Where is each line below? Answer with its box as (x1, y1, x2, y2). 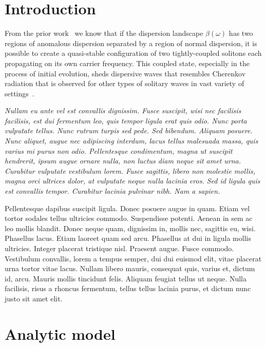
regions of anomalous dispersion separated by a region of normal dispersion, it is (5, 37, 257, 48)
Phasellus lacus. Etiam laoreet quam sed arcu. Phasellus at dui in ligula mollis (5, 233, 251, 243)
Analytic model (5, 323, 116, 344)
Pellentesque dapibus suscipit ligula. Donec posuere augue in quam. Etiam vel (5, 202, 250, 213)
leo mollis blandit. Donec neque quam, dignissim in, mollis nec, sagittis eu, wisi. (5, 222, 256, 233)
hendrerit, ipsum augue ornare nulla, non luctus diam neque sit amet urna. (5, 155, 241, 166)
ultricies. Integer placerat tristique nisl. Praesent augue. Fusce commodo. (5, 243, 234, 253)
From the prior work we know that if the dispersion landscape (5, 28, 203, 38)
